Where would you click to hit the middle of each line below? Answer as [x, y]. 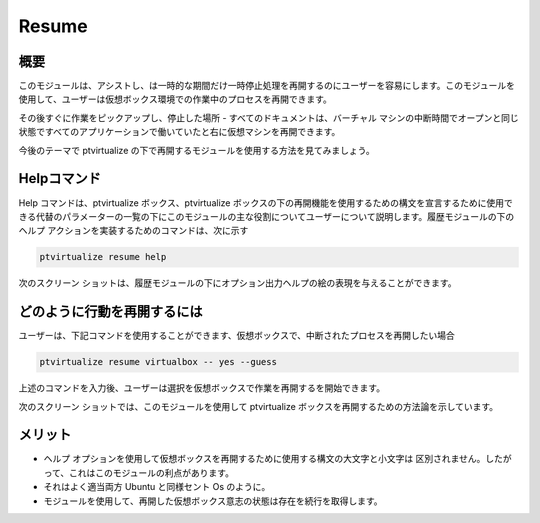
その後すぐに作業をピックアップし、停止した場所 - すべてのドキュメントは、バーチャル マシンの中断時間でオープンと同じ [268, 117]
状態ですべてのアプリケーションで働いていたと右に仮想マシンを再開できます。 [179, 132]
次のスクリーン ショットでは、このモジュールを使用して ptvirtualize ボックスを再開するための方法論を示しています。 [258, 406]
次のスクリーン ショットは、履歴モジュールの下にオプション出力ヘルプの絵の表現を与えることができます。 [237, 283]
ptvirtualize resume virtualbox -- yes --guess [158, 362]
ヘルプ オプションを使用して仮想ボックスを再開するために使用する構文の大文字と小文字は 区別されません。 [264, 459]
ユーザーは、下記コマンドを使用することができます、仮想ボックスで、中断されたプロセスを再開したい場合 [236, 336]
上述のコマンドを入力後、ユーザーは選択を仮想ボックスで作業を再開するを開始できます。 [201, 388]
